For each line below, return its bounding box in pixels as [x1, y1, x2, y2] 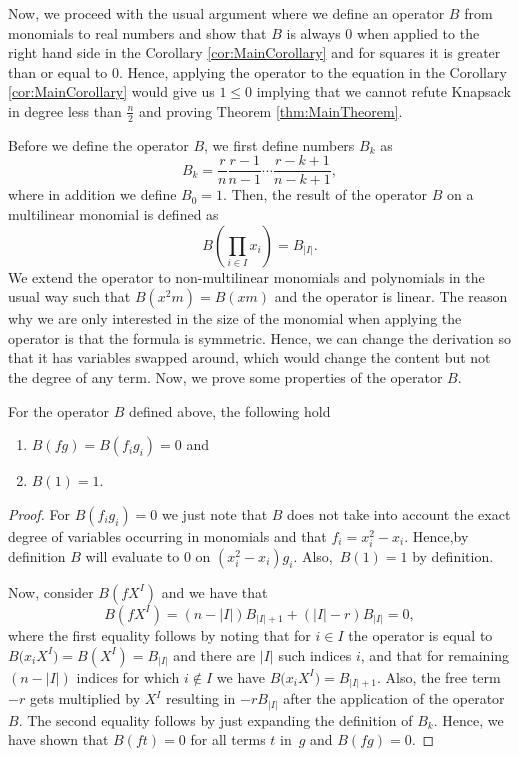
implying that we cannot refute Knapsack [256, 81, 511, 102]
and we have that [161, 581, 268, 602]
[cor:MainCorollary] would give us [8, 81, 215, 102]
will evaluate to [85, 545, 180, 566]
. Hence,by [404, 525, 469, 546]
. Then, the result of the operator [223, 184, 428, 205]
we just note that [162, 503, 268, 524]
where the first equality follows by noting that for [8, 624, 311, 645]
